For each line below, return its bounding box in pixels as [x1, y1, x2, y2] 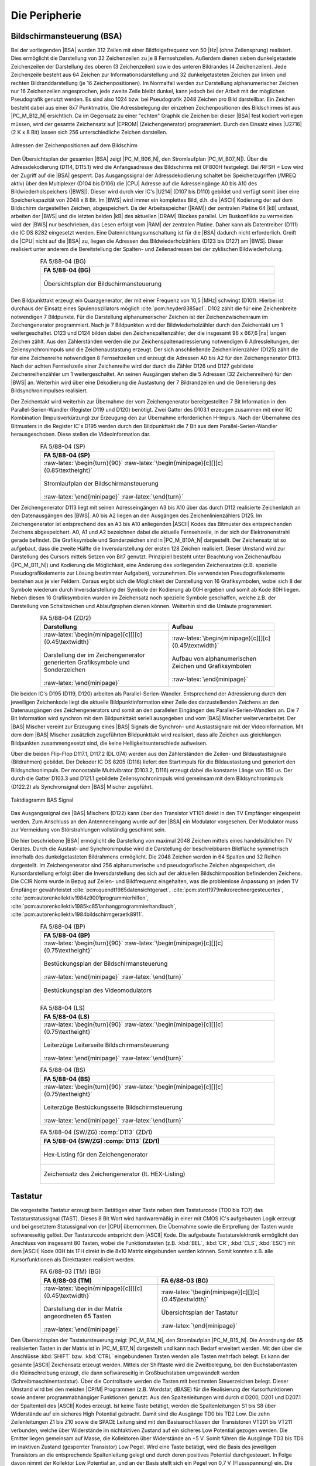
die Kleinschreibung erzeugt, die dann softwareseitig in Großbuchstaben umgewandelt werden [11, 1369, 240, 1376]
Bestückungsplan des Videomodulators [43, 986, 152, 994]
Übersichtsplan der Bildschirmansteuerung [43, 279, 162, 287]
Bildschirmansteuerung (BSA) [11, 31, 122, 41]
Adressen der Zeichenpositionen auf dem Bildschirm [11, 142, 138, 149]
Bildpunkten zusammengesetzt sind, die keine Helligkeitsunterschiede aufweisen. [11, 739, 208, 746]
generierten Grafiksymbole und [43, 659, 130, 667]
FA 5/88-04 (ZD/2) [40, 614, 92, 622]
